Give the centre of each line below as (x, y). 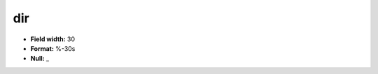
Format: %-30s (53, 48)
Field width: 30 (52, 39)
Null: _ (40, 59)
